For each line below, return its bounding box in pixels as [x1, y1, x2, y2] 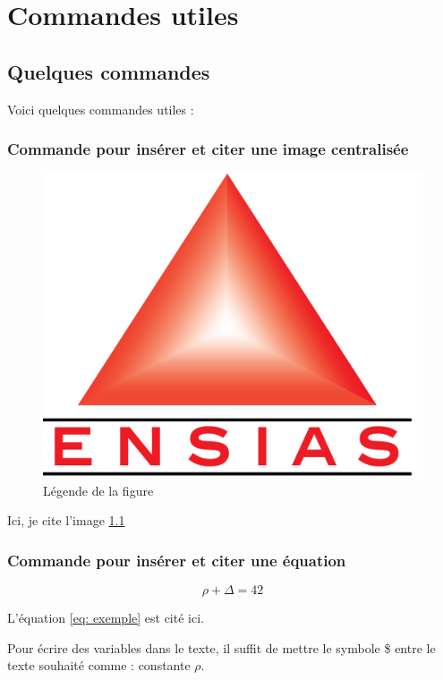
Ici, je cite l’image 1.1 [7, 511, 125, 530]
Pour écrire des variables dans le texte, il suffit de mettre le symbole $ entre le [7, 638, 436, 657]
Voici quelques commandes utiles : [7, 99, 194, 118]
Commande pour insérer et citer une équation [7, 548, 346, 571]
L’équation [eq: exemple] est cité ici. [7, 608, 204, 626]
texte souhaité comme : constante [7, 656, 191, 675]
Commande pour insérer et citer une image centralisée [7, 138, 409, 160]
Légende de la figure [43, 480, 154, 499]
